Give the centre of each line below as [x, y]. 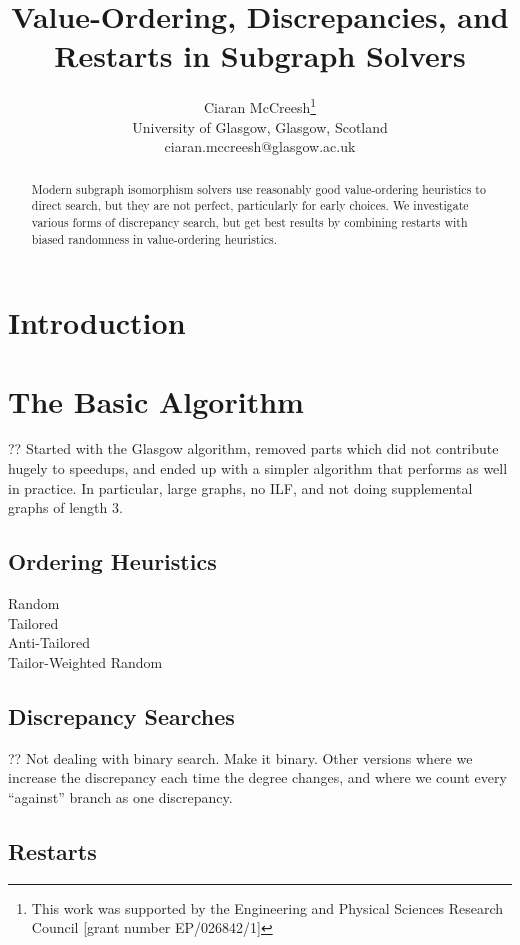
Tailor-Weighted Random [85, 661]
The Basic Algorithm [156, 400]
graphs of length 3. [65, 507]
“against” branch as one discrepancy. [120, 796]
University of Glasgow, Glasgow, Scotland [260, 126]
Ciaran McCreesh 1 [260, 105]
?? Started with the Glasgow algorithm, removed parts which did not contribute [253, 448]
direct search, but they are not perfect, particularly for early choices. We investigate [250, 205]
